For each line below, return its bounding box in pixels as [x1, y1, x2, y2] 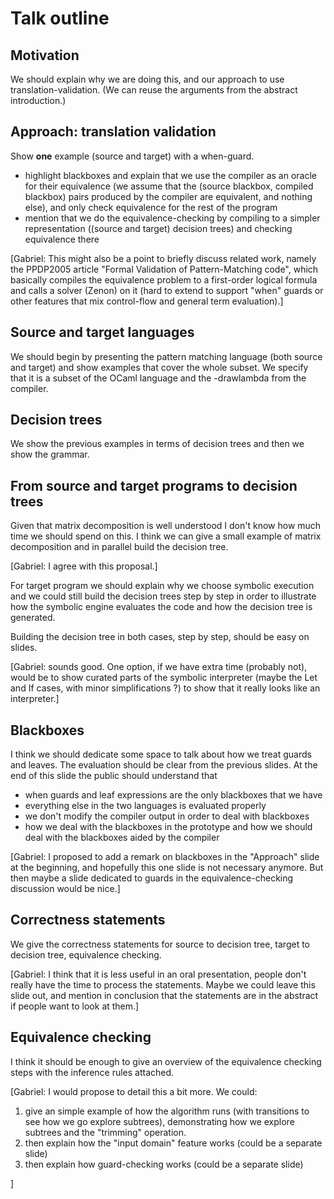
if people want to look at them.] [10, 1000, 140, 1012]
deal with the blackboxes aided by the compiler [24, 832, 220, 844]
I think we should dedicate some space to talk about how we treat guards [10, 748, 312, 761]
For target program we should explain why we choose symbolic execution [10, 580, 315, 592]
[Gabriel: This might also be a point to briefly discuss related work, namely [10, 252, 317, 264]
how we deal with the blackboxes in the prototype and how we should [24, 821, 313, 833]
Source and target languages [10, 324, 195, 341]
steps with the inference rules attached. [10, 1066, 175, 1078]
